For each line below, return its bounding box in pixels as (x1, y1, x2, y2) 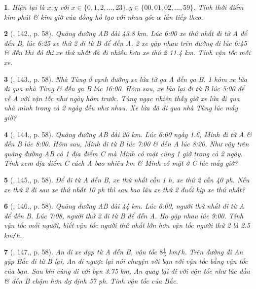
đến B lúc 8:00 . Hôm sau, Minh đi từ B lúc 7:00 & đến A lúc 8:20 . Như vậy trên (4, 139, 249, 149)
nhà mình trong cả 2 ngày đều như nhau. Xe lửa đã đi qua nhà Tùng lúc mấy (4, 103, 238, 113)
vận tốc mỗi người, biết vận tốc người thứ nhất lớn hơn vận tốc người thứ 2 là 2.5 (4, 220, 250, 230)
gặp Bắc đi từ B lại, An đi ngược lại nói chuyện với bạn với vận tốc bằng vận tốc (4, 256, 248, 266)
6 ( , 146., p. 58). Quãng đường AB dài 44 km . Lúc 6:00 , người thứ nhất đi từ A (4, 201, 245, 211)
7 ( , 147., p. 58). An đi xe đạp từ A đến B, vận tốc (4, 246, 157, 256)
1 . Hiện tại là (4, 2, 45, 12)
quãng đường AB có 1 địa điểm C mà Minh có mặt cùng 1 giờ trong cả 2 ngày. (4, 148, 243, 158)
